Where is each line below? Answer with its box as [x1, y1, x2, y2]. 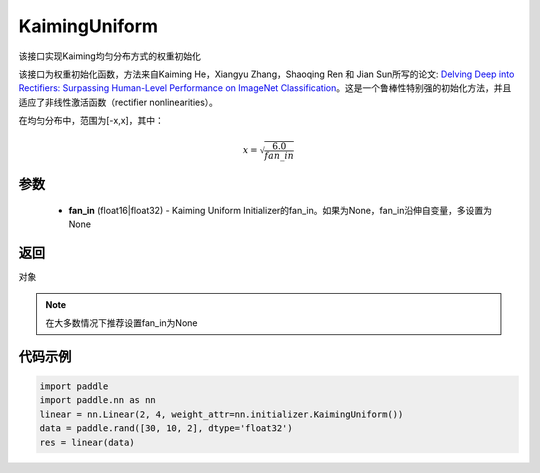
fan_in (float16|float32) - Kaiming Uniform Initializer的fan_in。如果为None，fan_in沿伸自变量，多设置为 [68, 204, 492, 216]
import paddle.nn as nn [39, 395, 157, 406]
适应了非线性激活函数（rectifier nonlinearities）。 [18, 96, 219, 108]
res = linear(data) [39, 436, 135, 448]
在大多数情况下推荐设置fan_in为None [45, 316, 198, 329]
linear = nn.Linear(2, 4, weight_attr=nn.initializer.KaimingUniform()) [39, 408, 404, 420]
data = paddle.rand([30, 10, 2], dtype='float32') [39, 423, 294, 434]
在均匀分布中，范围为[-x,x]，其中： [18, 115, 164, 127]
